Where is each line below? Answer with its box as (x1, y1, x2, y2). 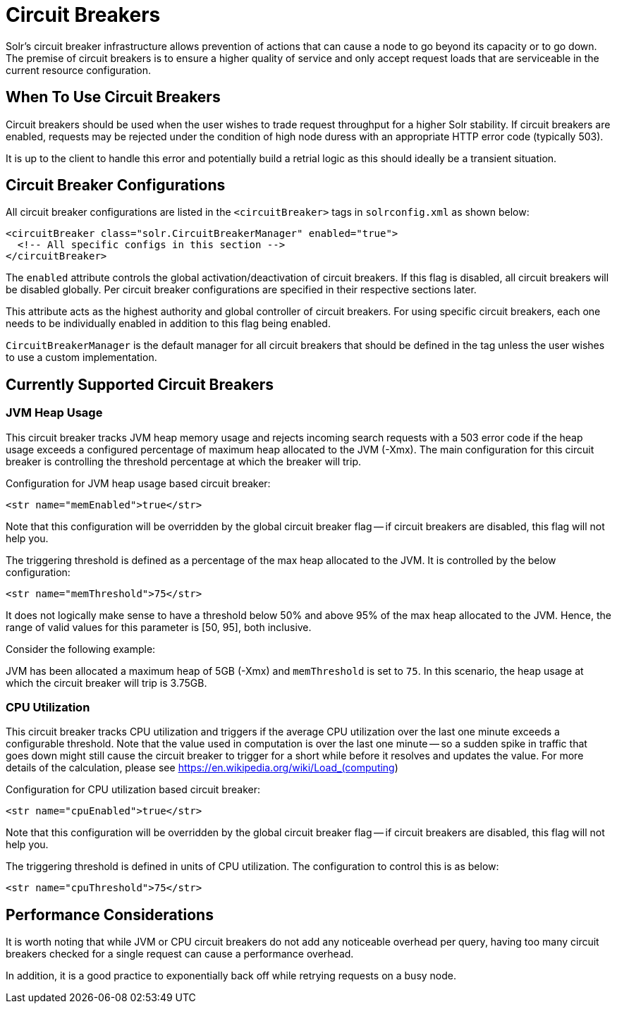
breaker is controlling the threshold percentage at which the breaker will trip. (6, 455, 361, 467)
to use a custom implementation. (6, 351, 157, 364)
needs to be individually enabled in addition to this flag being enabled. (6, 317, 331, 330)
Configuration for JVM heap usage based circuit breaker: (6, 477, 271, 489)
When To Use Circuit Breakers (6, 88, 221, 106)
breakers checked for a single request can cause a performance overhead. (6, 948, 354, 960)
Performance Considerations (6, 905, 214, 924)
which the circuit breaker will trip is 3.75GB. (6, 676, 207, 689)
